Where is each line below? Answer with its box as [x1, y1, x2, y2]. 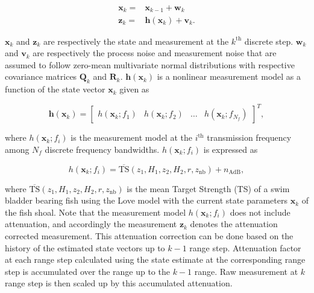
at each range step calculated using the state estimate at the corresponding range [5, 253, 306, 266]
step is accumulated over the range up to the [5, 265, 170, 277]
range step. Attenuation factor [189, 241, 301, 254]
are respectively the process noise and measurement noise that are [33, 47, 277, 59]
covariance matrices [5, 70, 77, 83]
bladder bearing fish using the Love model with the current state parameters [5, 194, 287, 207]
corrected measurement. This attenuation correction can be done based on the [5, 229, 294, 242]
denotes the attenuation [190, 217, 278, 230]
